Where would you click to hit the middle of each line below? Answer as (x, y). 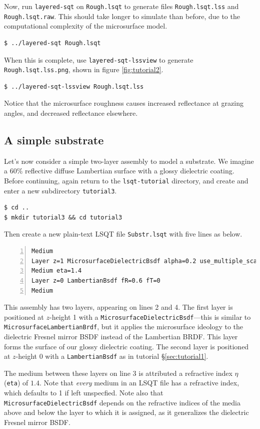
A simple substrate (54, 140)
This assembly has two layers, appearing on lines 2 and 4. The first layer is (118, 307)
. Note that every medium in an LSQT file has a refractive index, (139, 383)
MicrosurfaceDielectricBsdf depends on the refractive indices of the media (122, 402)
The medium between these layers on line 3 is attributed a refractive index (118, 373)
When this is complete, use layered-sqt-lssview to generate (99, 59)
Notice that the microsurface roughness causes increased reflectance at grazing (124, 103)
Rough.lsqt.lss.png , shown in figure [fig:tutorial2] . (84, 69)
